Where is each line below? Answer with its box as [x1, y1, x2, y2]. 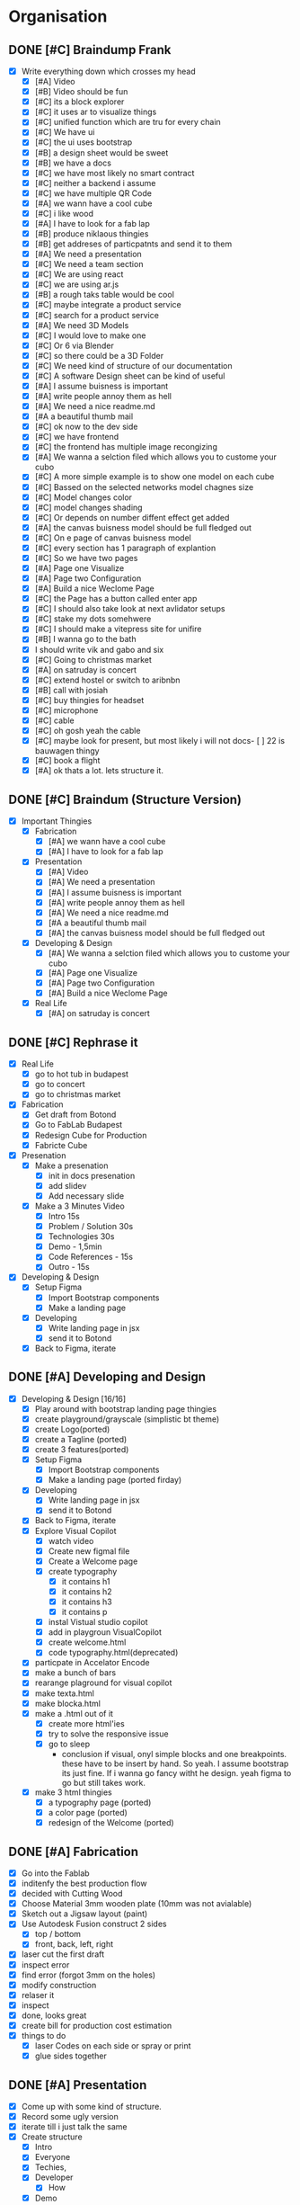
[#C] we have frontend [34, 432, 119, 442]
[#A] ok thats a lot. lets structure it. [34, 765, 163, 776]
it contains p [61, 1607, 108, 1617]
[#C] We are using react [34, 269, 124, 280]
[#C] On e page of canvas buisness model [34, 532, 192, 543]
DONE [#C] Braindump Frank [8, 42, 172, 58]
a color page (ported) [48, 1808, 128, 1817]
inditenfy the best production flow [21, 1878, 147, 1888]
